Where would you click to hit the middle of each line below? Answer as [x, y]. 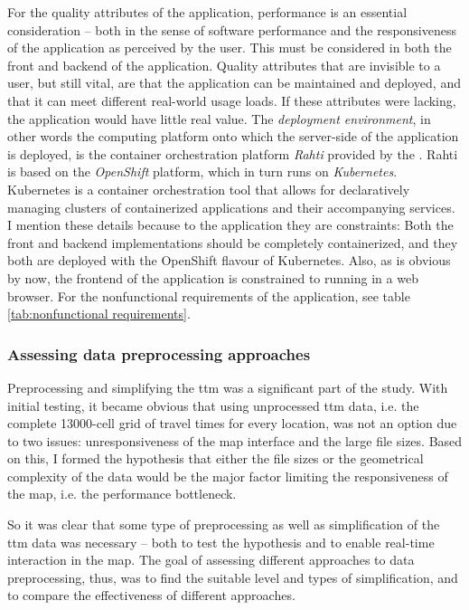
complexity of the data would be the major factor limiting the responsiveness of [228, 476]
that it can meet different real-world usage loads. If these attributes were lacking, [232, 100]
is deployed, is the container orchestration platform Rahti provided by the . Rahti [233, 153]
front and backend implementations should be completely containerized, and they [233, 242]
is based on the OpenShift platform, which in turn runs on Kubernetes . [202, 172]
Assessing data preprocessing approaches [159, 353]
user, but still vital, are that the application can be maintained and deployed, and [234, 83]
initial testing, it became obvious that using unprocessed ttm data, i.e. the [213, 405]
